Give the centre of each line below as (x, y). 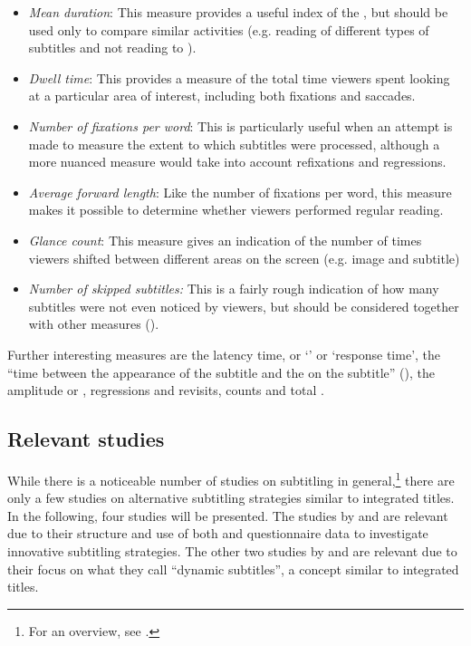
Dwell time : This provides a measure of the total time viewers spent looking (239, 77)
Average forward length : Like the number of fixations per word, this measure (240, 192)
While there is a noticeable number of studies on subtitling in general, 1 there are (231, 478)
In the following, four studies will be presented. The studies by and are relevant (228, 515)
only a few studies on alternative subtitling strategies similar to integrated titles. (231, 498)
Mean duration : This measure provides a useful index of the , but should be (238, 12)
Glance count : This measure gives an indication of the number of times (225, 240)
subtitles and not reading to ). (112, 48)
